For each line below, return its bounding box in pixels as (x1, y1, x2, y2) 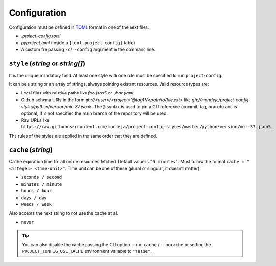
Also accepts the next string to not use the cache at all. (9, 210, 119, 216)
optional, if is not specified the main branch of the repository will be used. (21, 110, 168, 116)
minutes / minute (21, 181, 62, 187)
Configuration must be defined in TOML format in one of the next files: (9, 24, 149, 30)
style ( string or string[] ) (9, 59, 86, 67)
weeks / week (21, 202, 52, 207)
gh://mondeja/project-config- (191, 97, 251, 103)
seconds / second (21, 174, 62, 180)
